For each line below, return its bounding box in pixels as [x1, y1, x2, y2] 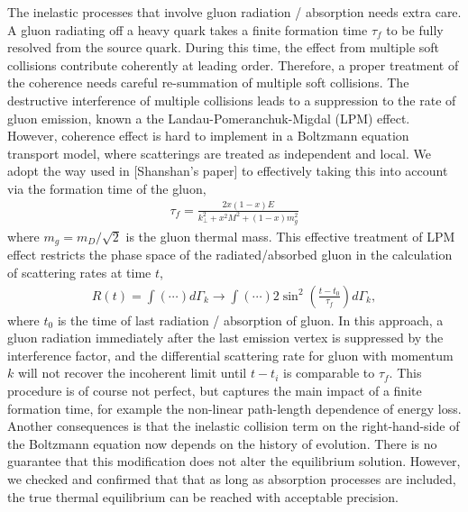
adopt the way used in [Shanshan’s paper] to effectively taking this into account [7, 161, 448, 180]
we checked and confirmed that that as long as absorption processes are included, [7, 469, 456, 488]
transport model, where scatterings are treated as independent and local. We [7, 143, 431, 162]
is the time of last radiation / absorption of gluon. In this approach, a [57, 310, 444, 329]
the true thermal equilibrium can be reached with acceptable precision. [7, 487, 399, 506]
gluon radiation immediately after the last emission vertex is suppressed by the [7, 328, 444, 347]
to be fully [386, 20, 444, 39]
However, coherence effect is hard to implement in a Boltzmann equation [7, 126, 409, 145]
